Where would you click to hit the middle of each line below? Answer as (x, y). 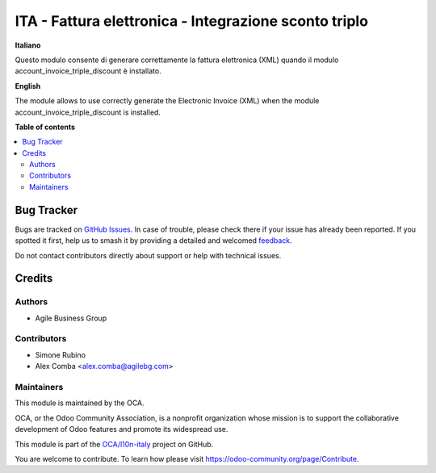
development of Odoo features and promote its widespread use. (122, 429)
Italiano (28, 45)
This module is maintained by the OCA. (80, 403)
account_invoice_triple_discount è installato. (88, 71)
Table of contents (45, 127)
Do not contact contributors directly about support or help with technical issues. (148, 255)
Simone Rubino (61, 354)
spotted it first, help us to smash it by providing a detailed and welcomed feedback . (153, 241)
